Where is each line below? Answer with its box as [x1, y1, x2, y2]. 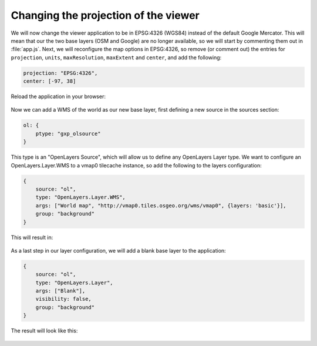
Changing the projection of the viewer [11, 9, 200, 22]
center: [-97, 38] [23, 78, 76, 85]
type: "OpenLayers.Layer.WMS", [35, 194, 126, 201]
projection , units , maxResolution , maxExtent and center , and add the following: [11, 53, 222, 61]
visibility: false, [35, 295, 92, 303]
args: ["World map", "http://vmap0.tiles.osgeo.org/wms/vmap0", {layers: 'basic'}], [35, 202, 287, 209]
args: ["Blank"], [35, 288, 86, 294]
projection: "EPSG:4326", [23, 69, 98, 76]
